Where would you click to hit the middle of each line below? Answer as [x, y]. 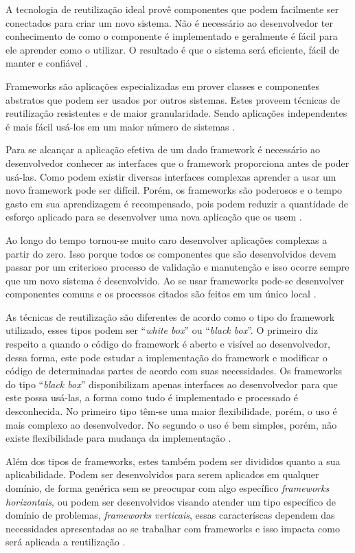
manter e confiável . [47, 63]
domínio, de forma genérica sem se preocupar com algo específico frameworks [168, 488]
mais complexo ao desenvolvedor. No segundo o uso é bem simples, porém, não [171, 424]
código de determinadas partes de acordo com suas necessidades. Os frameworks [174, 371]
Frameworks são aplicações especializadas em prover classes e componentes [163, 86]
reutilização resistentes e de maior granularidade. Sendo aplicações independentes [176, 113]
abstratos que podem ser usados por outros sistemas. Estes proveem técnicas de [173, 99]
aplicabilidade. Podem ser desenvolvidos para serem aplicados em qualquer [162, 474]
